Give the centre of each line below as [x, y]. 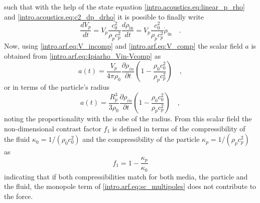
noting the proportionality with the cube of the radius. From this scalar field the [128, 119]
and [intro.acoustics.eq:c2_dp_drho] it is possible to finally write [104, 16]
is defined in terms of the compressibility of [179, 128]
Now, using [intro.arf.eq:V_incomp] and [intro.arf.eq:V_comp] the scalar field [123, 46]
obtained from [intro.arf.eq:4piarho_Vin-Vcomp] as [83, 55]
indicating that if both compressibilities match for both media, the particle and [126, 176]
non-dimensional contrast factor [53, 128]
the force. [19, 196]
